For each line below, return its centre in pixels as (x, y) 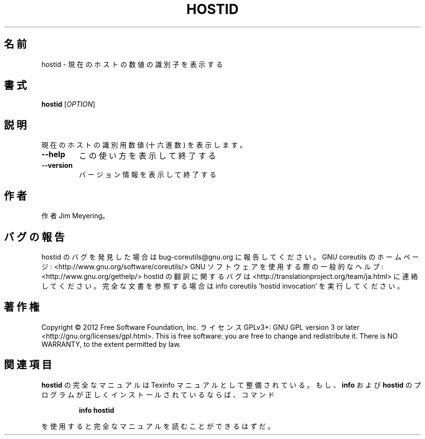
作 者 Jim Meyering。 (75, 216)
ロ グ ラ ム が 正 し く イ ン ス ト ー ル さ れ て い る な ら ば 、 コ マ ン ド (158, 394)
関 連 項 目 (28, 365)
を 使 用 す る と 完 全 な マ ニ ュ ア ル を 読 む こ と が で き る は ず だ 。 (158, 426)
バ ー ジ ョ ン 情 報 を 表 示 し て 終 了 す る (147, 175)
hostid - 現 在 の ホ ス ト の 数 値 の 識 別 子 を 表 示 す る (132, 64)
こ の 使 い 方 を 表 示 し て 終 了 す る (147, 156)
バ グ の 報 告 (34, 237)
